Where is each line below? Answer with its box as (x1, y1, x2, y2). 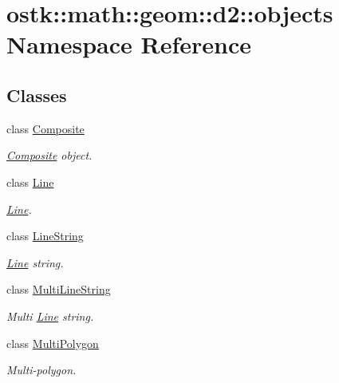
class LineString (6, 227, 84, 244)
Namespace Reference (6, 28, 251, 61)
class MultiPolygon (6, 334, 99, 351)
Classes (6, 82, 67, 107)
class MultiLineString (6, 281, 111, 298)
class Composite (6, 120, 85, 136)
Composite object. (6, 147, 93, 164)
